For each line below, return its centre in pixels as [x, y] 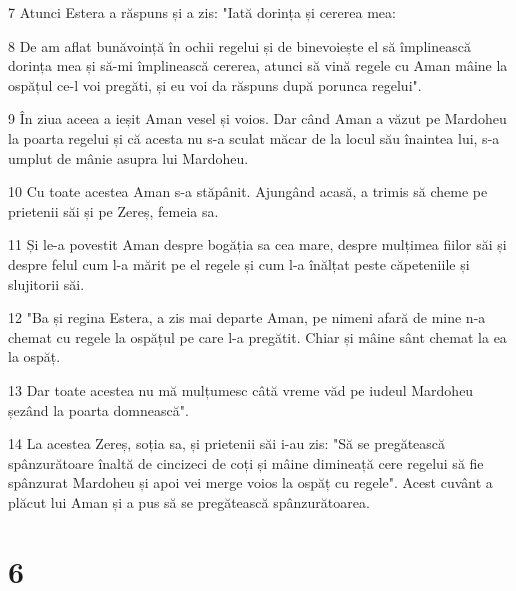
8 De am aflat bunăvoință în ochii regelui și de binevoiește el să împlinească [239, 45]
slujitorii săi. [46, 283]
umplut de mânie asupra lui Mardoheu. [128, 157]
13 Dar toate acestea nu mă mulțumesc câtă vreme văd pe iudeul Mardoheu [241, 389]
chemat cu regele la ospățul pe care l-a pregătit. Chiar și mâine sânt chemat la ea [257, 336]
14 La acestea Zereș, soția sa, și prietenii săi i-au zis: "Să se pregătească [227, 443]
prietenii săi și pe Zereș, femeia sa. [113, 210]
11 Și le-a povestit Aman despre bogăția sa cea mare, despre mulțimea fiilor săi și [257, 244]
